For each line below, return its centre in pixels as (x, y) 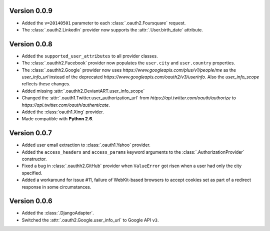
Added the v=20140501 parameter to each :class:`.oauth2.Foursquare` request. (104, 23)
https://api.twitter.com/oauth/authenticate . (66, 105)
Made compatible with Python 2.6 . (57, 119)
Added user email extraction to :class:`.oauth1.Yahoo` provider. (86, 145)
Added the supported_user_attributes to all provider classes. (90, 56)
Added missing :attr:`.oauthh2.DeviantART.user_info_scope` (83, 91)
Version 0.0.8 (31, 44)
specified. (32, 173)
